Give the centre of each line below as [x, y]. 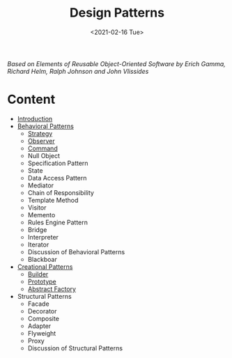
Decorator [42, 311]
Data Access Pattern [57, 178]
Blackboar [42, 259]
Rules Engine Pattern [58, 222]
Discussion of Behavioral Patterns [76, 251]
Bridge [37, 229]
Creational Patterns [45, 267]
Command [42, 148]
